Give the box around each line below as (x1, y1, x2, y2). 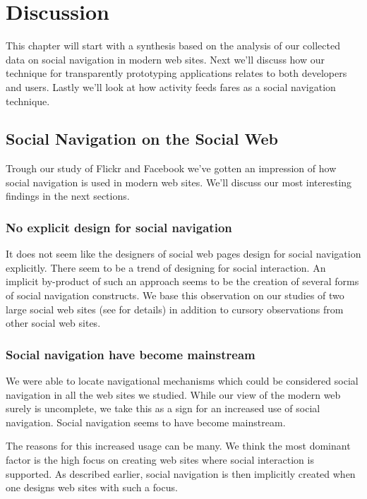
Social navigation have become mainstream (6, 345, 255, 363)
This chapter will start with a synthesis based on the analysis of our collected (6, 38, 340, 53)
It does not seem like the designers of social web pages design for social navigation (6, 246, 361, 261)
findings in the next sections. (6, 188, 130, 203)
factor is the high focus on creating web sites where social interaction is (6, 452, 314, 467)
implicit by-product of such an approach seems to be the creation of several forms (6, 274, 359, 289)
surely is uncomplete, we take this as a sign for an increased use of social (6, 401, 320, 416)
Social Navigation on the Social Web (6, 128, 278, 150)
